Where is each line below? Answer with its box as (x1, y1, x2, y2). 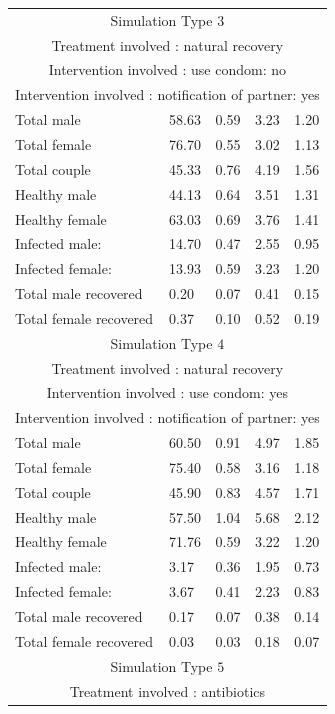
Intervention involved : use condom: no (48, 59, 287, 80)
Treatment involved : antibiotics (69, 680, 266, 701)
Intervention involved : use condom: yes (46, 382, 289, 403)
